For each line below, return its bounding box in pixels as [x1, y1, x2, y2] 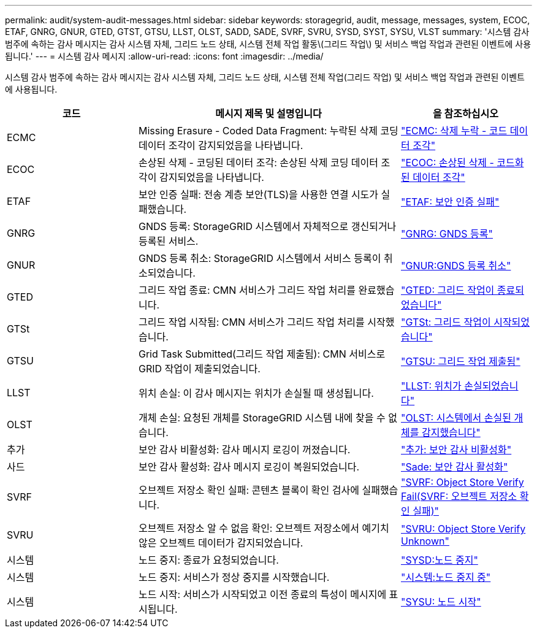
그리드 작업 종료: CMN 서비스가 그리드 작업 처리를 [139, 284, 356, 296]
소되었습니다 [139, 267, 193, 279]
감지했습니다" [421, 426, 481, 439]
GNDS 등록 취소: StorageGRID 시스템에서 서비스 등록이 [139, 252, 381, 264]
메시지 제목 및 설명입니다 [215, 107, 322, 120]
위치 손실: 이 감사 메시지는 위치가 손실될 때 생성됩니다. [139, 387, 374, 399]
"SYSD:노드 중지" [401, 554, 478, 566]
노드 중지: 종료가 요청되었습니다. [139, 554, 279, 566]
